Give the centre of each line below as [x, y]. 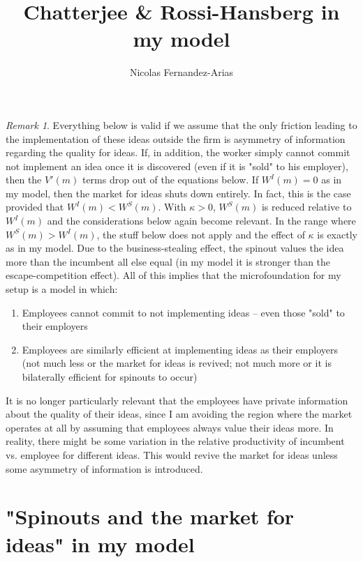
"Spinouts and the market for [150, 516]
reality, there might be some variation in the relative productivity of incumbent [175, 441]
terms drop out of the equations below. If [170, 180]
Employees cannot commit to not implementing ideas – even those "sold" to [183, 312]
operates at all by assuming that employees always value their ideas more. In [170, 427]
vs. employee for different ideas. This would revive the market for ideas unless [172, 454]
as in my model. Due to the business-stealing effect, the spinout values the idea [175, 248]
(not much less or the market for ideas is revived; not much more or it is [177, 363]
